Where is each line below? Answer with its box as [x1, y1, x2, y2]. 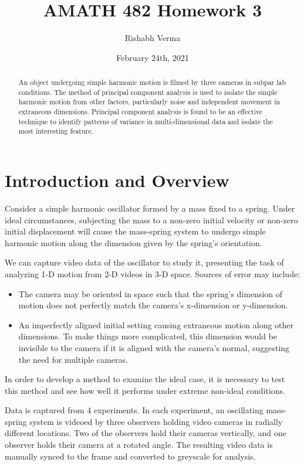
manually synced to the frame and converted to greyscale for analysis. [5, 450, 256, 462]
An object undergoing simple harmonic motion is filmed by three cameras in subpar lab [18, 77, 286, 87]
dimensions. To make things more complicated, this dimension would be [18, 330, 278, 342]
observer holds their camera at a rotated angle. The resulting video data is [5, 438, 273, 451]
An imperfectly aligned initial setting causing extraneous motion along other [18, 318, 294, 331]
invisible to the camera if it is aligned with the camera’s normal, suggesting [18, 341, 290, 353]
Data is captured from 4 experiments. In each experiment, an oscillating [5, 404, 264, 416]
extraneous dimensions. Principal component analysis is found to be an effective [18, 107, 262, 117]
